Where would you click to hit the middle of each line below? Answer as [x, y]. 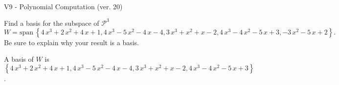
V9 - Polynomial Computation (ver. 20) [63, 6]
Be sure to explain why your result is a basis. [72, 42]
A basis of [19, 59]
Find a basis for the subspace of [52, 23]
